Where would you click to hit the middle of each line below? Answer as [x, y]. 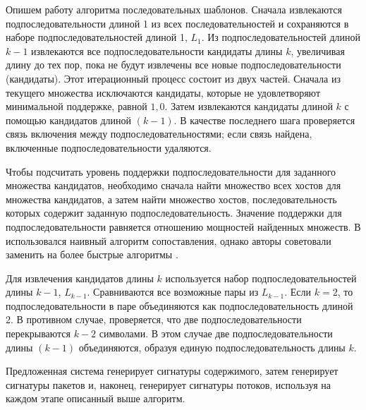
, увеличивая [318, 50]
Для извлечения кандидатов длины [80, 278]
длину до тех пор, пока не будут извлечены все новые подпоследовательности [173, 65]
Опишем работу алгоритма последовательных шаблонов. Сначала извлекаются [174, 9]
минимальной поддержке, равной [77, 106]
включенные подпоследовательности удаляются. [109, 147]
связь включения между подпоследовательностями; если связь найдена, [159, 134]
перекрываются [38, 333]
